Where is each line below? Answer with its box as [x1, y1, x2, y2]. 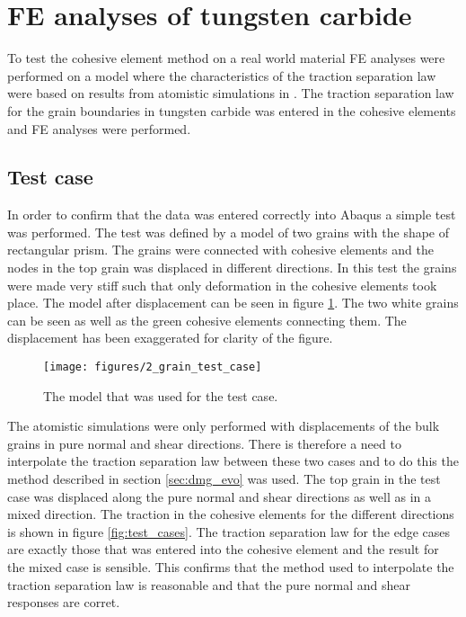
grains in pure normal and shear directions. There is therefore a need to [7, 434, 401, 452]
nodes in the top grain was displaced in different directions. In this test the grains [7, 258, 457, 277]
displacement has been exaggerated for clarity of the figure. [7, 328, 333, 347]
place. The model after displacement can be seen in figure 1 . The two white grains [7, 293, 459, 312]
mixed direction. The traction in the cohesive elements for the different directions [7, 505, 454, 523]
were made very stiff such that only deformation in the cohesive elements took [7, 275, 437, 294]
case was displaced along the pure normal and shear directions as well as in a [7, 487, 431, 505]
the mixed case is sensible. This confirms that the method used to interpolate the [7, 558, 454, 577]
